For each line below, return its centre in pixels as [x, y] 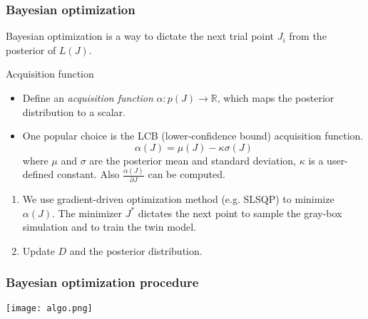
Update [39, 250]
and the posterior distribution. [136, 250]
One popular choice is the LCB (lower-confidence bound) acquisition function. [193, 136]
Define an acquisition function [88, 98]
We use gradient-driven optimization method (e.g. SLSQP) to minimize [178, 199]
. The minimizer [87, 213]
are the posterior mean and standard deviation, [193, 160]
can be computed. [186, 174]
